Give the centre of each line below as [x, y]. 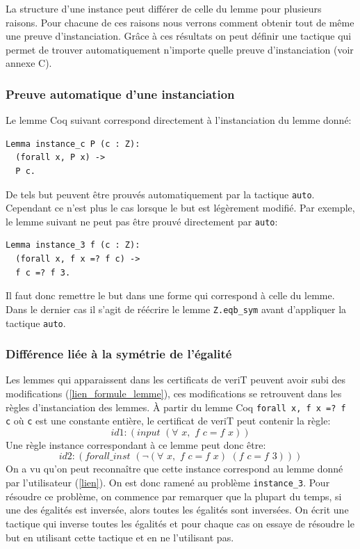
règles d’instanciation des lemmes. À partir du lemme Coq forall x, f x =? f [176, 407]
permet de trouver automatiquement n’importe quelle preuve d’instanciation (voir [180, 49]
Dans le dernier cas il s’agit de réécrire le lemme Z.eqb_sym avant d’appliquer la [176, 309]
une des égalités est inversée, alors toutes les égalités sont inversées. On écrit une [177, 510]
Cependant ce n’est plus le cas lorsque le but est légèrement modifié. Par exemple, [180, 208]
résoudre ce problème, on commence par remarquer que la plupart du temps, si [174, 496]
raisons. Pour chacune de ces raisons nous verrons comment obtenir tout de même [180, 22]
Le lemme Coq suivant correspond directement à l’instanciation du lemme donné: [179, 120]
